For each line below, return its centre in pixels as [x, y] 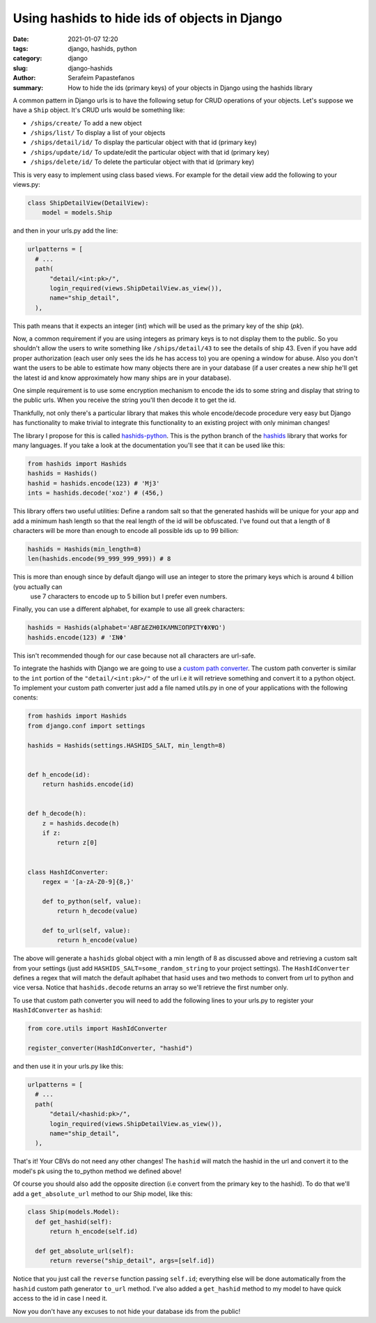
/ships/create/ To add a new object [86, 123]
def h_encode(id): [59, 774]
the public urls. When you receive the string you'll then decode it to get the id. [125, 400]
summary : [28, 88]
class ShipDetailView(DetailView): [88, 203]
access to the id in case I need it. [60, 1299]
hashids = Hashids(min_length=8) [85, 549]
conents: [25, 697]
